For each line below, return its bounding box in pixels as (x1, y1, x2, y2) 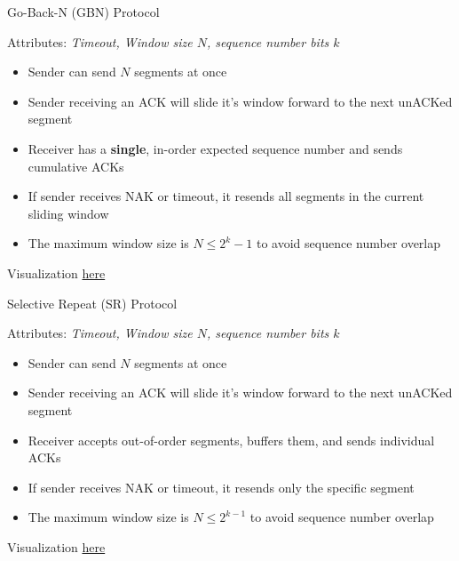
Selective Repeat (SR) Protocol (7, 293, 178, 312)
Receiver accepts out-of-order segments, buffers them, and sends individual (28, 430, 435, 449)
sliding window (28, 204, 109, 222)
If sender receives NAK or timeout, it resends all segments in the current (28, 187, 424, 205)
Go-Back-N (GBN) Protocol (7, 3, 160, 20)
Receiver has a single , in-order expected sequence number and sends (28, 139, 403, 157)
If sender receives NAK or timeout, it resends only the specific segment (28, 477, 415, 496)
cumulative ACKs (28, 156, 124, 175)
